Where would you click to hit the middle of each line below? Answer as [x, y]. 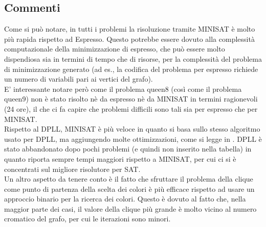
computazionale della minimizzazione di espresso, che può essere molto [115, 49]
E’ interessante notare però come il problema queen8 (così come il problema [123, 89]
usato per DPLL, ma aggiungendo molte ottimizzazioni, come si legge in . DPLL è [133, 138]
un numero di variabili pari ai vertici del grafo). [79, 79]
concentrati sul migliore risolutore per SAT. [72, 169]
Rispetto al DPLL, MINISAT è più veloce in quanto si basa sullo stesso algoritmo [132, 129]
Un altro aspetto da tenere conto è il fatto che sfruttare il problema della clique [129, 179]
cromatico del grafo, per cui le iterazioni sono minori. [87, 219]
